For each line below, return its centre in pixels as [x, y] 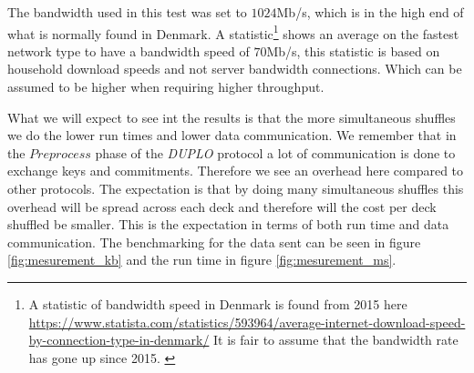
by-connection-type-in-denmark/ [119, 340]
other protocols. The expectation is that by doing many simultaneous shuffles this [236, 188]
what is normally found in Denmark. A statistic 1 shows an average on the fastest [233, 32]
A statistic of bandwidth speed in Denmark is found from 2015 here [218, 303]
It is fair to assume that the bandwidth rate [336, 340]
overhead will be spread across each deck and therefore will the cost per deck [222, 206]
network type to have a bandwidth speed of [129, 50]
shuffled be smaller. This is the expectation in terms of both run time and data [228, 224]
